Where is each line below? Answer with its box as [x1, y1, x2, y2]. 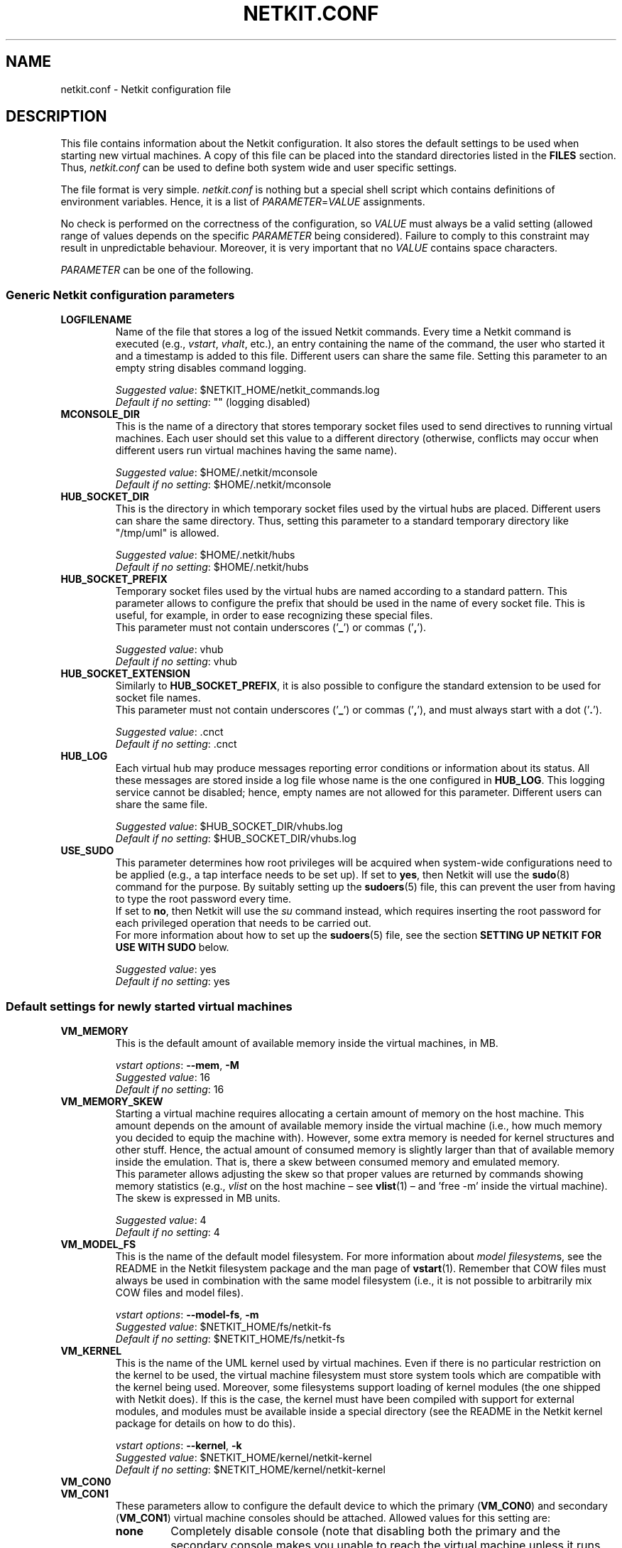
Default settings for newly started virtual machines [6, 999, 293, 1014]
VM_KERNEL [60, 1344, 122, 1357]
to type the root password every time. [115, 893, 292, 905]
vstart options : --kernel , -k [115, 1439, 242, 1451]
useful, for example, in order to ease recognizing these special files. [115, 609, 433, 622]
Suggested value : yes [115, 963, 217, 976]
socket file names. [115, 692, 201, 704]
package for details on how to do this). [115, 1417, 296, 1429]
